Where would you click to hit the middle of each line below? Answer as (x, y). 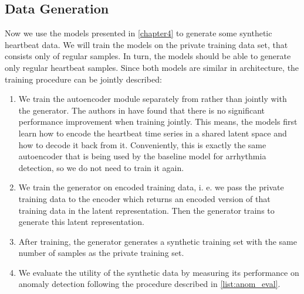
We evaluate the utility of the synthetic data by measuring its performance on (159, 272)
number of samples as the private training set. (101, 253)
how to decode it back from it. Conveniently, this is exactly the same (142, 144)
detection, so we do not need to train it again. (101, 167)
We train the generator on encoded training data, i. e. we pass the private (151, 187)
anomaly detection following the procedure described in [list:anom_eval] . (149, 284)
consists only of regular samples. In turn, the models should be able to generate (148, 56)
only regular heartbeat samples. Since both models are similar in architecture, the (152, 67)
